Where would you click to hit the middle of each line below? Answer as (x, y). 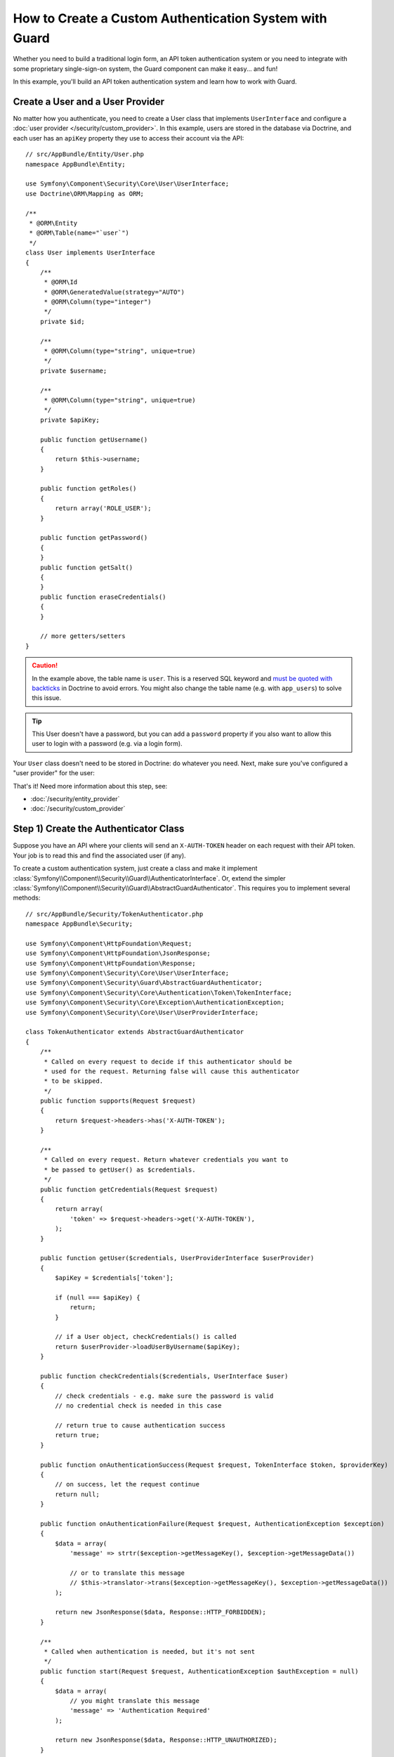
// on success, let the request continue (127, 1484)
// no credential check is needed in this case (138, 1406)
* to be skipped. (74, 1081)
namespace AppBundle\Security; (79, 924)
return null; (77, 1494)
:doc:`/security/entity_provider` (75, 799)
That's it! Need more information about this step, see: (90, 786)
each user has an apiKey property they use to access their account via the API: (129, 138)
